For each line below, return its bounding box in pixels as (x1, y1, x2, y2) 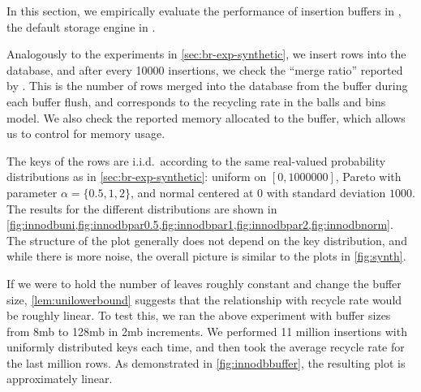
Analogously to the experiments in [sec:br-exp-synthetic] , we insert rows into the (6, 45, 406, 62)
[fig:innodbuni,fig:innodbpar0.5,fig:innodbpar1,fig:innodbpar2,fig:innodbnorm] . (6, 216, 393, 233)
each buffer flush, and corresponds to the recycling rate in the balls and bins (6, 93, 386, 110)
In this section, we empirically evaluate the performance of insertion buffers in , (6, 2, 402, 19)
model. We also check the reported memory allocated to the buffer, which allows (6, 109, 406, 126)
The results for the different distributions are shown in (6, 200, 277, 217)
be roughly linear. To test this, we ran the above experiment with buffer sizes (6, 307, 391, 324)
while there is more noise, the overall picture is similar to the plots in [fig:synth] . (6, 248, 406, 265)
